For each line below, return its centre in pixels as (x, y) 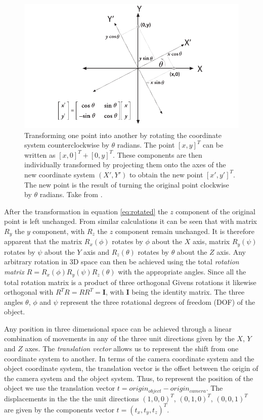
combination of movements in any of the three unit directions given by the (119, 338)
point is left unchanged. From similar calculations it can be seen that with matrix (130, 221)
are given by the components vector (59, 409)
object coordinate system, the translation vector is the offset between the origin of (131, 368)
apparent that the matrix (43, 241)
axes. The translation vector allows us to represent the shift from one (132, 348)
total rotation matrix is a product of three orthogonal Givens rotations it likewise (130, 282)
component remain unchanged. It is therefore (185, 231)
